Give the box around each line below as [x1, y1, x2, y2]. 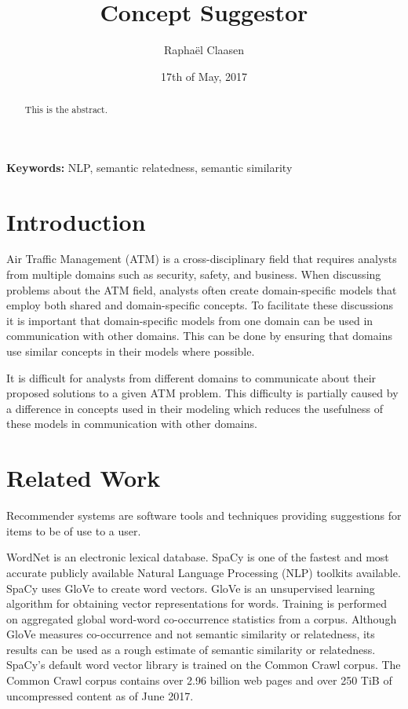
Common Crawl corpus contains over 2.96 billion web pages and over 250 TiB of [6, 672, 392, 689]
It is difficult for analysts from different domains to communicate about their [6, 369, 377, 386]
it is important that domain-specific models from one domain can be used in [6, 312, 373, 328]
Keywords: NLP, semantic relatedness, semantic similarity [6, 159, 293, 175]
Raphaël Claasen [163, 42, 245, 58]
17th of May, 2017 [160, 68, 248, 84]
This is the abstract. [24, 103, 108, 116]
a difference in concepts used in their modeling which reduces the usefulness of [6, 400, 384, 416]
